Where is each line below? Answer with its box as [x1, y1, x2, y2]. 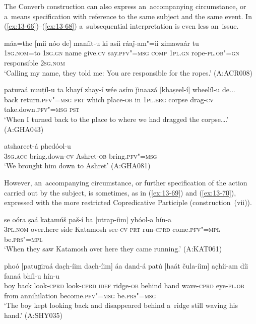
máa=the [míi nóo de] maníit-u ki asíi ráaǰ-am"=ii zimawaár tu [4, 37, 199, 48]
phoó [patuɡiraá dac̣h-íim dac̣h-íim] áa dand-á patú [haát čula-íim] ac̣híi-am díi [4, 261, 248, 271]
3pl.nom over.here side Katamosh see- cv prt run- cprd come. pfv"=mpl [4, 224, 220, 234]
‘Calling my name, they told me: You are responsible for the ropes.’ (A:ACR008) [4, 67, 252, 78]
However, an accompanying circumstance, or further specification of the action [4, 177, 247, 187]
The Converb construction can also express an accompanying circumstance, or [4, 1, 246, 11]
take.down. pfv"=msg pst [4, 104, 80, 114]
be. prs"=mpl [4, 233, 43, 244]
